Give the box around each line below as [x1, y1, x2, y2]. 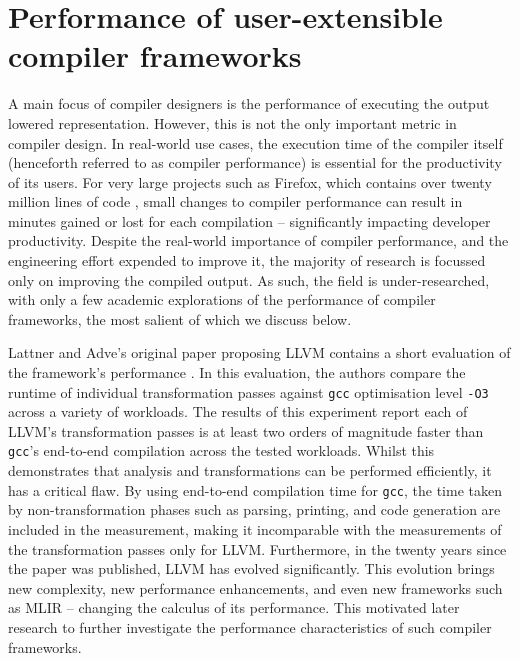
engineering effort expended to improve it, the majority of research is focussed [8, 250, 486, 271]
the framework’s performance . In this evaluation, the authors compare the [8, 362, 466, 383]
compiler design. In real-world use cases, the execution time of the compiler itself [8, 132, 503, 153]
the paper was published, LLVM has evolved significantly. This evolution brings [8, 558, 495, 579]
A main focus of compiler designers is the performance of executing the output [8, 93, 490, 114]
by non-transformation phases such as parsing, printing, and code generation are [8, 499, 501, 520]
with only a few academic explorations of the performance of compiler [8, 289, 436, 310]
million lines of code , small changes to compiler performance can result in [8, 191, 463, 212]
